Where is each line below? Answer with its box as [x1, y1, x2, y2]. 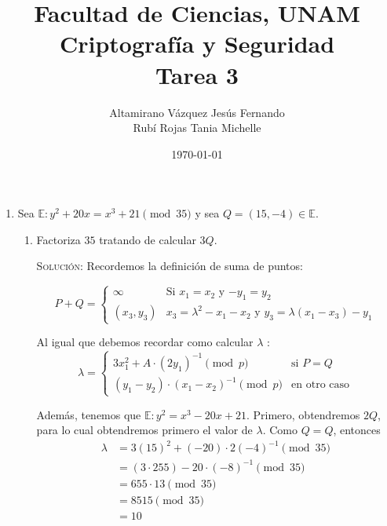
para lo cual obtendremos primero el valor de [36, 422, 253, 438]
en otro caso [291, 379, 350, 391]
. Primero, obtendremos [246, 406, 360, 422]
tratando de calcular [99, 231, 196, 247]
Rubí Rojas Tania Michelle [133, 119, 261, 136]
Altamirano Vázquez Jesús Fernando [109, 104, 285, 120]
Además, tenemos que [36, 406, 141, 422]
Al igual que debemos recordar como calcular [36, 334, 254, 350]
